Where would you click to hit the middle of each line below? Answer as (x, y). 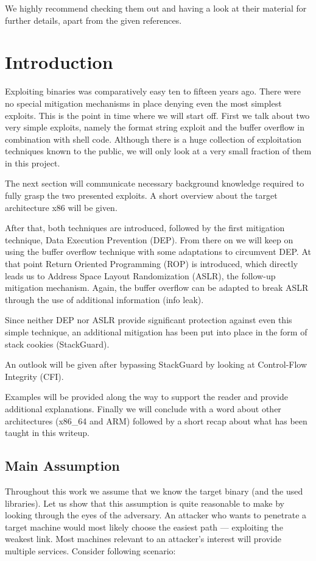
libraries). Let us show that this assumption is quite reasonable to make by (145, 503)
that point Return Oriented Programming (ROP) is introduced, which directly (152, 264)
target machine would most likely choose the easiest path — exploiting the (144, 527)
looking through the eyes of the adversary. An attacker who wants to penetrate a (156, 515)
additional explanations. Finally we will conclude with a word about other (143, 408)
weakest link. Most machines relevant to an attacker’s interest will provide (143, 539)
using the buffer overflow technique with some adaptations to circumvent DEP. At (158, 252)
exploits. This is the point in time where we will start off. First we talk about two (157, 115)
